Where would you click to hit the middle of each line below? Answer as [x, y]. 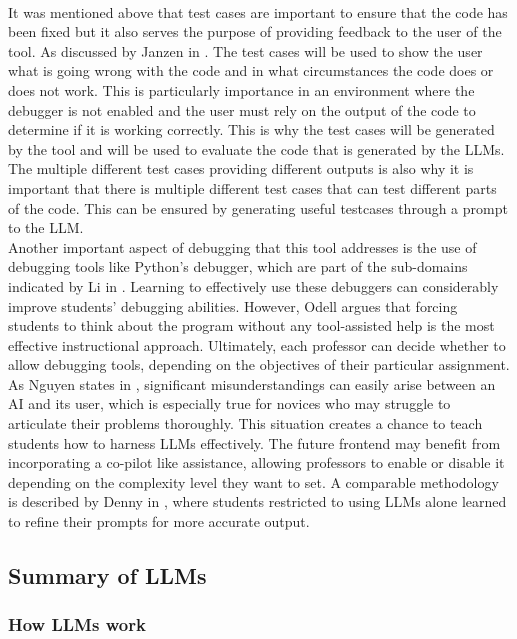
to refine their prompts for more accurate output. [159, 521]
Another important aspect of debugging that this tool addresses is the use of [242, 246]
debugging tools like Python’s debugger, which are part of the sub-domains [238, 266]
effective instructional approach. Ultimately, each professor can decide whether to [257, 344]
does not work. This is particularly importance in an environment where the [241, 89]
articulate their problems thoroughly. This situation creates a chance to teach [245, 423]
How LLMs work [77, 624]
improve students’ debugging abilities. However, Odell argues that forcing [233, 305]
